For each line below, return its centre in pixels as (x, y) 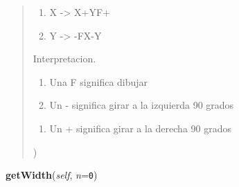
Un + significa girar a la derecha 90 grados (141, 128)
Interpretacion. (64, 59)
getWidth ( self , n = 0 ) (52, 175)
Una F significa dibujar (99, 81)
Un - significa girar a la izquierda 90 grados (142, 105)
